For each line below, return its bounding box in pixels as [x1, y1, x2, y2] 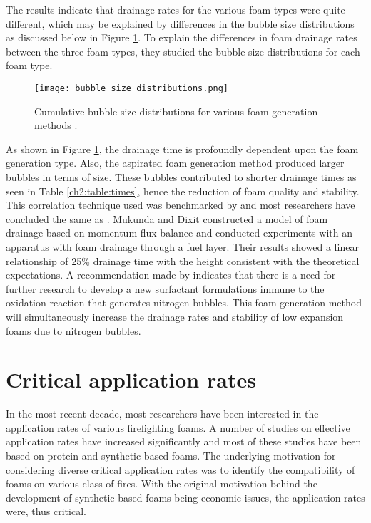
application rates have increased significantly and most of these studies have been [6, 434, 362, 449]
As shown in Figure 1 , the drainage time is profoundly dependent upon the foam [6, 141, 359, 156]
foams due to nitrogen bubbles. [6, 323, 141, 338]
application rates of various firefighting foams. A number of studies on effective [6, 420, 350, 435]
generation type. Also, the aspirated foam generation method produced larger [6, 155, 345, 170]
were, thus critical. [6, 504, 86, 519]
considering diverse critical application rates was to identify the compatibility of [6, 462, 355, 477]
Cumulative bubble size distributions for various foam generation [34, 103, 318, 118]
